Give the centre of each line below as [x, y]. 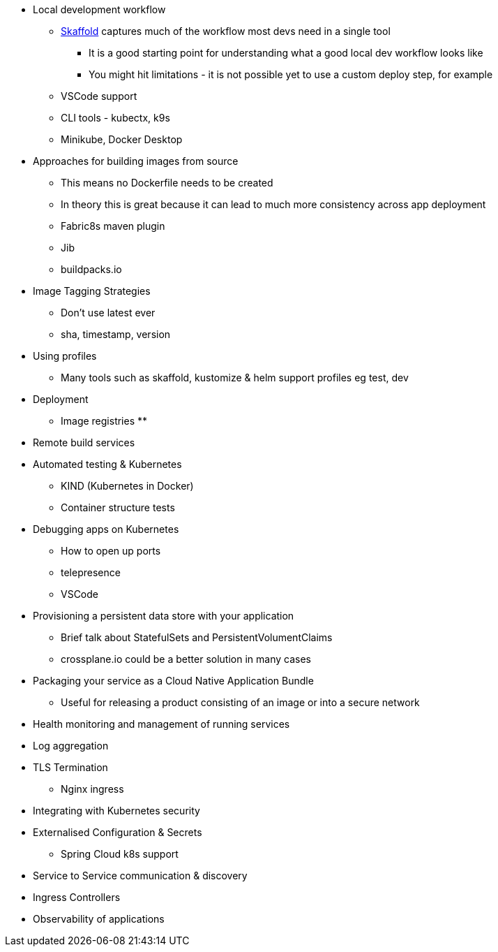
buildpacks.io [91, 269]
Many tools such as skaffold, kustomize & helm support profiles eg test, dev [235, 378]
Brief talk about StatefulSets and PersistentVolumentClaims [197, 637]
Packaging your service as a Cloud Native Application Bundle [173, 681]
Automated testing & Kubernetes [107, 464]
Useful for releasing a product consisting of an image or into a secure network [240, 702]
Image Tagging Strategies [92, 291]
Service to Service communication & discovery [140, 876]
